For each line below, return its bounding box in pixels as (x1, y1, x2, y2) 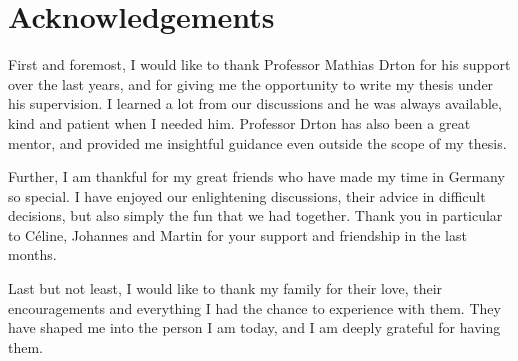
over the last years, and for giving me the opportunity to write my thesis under (8, 73, 494, 94)
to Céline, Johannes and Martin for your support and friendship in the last (8, 224, 467, 245)
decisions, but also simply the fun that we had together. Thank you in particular (8, 205, 503, 226)
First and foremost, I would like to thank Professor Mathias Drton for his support (8, 54, 511, 75)
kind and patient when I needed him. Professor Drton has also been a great (8, 112, 471, 133)
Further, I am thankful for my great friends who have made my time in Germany (8, 166, 505, 187)
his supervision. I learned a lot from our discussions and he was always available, (8, 93, 502, 114)
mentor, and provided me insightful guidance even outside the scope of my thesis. (8, 132, 507, 153)
